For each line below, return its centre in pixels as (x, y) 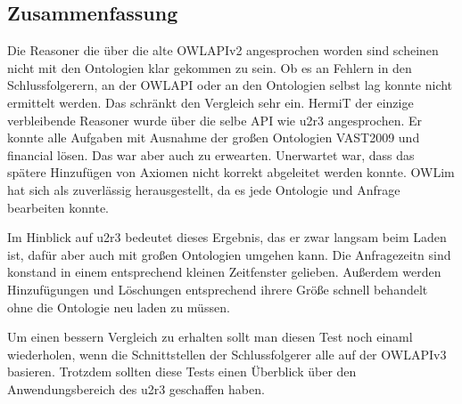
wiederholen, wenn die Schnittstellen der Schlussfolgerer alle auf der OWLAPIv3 (227, 354)
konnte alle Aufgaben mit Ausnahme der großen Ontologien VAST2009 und (214, 137)
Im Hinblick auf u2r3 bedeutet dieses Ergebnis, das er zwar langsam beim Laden (227, 237)
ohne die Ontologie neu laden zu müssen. (119, 307)
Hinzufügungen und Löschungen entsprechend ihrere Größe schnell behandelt (218, 289)
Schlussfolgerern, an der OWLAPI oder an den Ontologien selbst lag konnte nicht (230, 85)
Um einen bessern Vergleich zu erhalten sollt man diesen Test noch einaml (210, 337)
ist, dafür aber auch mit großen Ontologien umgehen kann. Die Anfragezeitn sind (229, 254)
